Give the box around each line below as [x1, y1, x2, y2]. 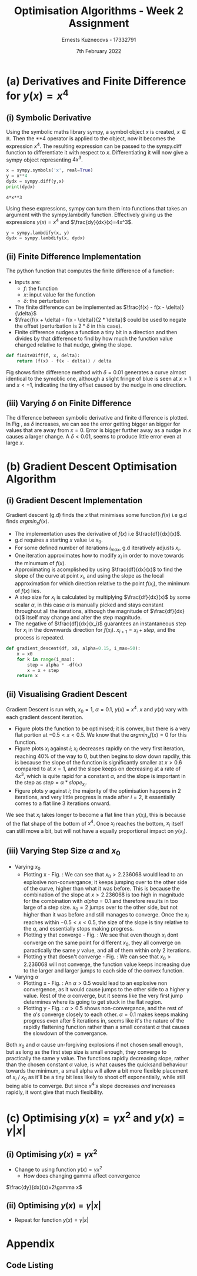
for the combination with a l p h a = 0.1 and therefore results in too [23, 897, 178, 904]
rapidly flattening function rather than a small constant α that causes [23, 1023, 190, 1030]
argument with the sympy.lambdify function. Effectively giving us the [6, 211, 172, 218]
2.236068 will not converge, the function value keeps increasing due [23, 961, 191, 968]
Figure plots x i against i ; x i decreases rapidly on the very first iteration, [14, 745, 185, 754]
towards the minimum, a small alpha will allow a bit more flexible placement [6, 1067, 188, 1074]
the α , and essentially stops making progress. [23, 925, 134, 932]
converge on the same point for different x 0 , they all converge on [23, 939, 181, 947]
